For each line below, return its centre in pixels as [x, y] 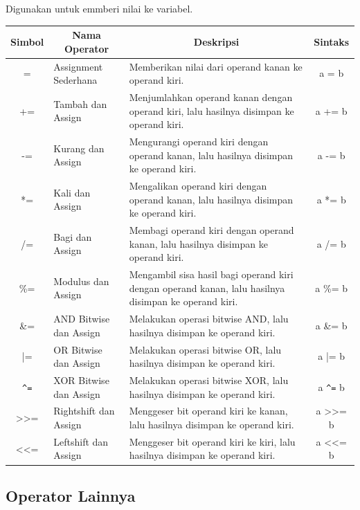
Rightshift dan [84, 411]
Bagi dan [73, 236]
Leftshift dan [81, 441]
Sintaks [332, 41]
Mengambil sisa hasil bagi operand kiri [211, 274]
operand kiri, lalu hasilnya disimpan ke [211, 110]
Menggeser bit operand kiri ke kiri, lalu [212, 441]
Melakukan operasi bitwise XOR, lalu [209, 380]
